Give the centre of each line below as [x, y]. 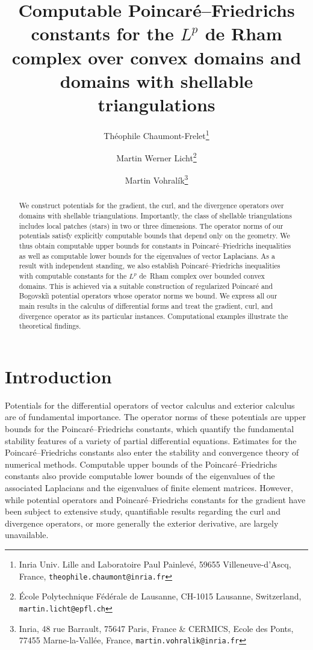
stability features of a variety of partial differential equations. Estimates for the [151, 440]
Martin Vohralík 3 [156, 179]
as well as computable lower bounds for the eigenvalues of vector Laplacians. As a [147, 255]
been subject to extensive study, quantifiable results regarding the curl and [143, 511]
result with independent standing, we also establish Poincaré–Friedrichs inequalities [150, 266]
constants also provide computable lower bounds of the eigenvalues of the [140, 476]
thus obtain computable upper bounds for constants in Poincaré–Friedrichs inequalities [155, 246]
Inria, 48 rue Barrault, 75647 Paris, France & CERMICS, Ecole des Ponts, [156, 628]
